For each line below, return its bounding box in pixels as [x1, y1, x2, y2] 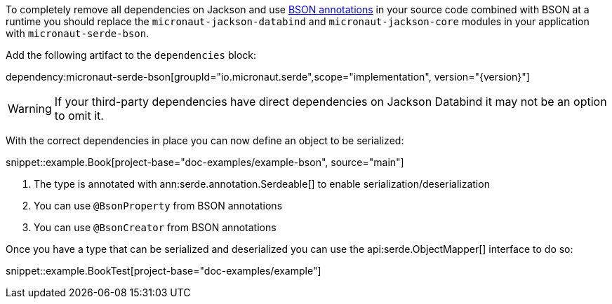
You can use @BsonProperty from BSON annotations [34, 200, 283, 212]
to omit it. [54, 109, 104, 123]
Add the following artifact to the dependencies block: [6, 49, 256, 61]
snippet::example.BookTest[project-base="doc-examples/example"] [6, 265, 321, 277]
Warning [8, 102, 52, 116]
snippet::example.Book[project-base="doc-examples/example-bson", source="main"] [6, 156, 404, 168]
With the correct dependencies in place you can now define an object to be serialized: [6, 134, 404, 146]
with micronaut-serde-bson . [6, 27, 149, 39]
